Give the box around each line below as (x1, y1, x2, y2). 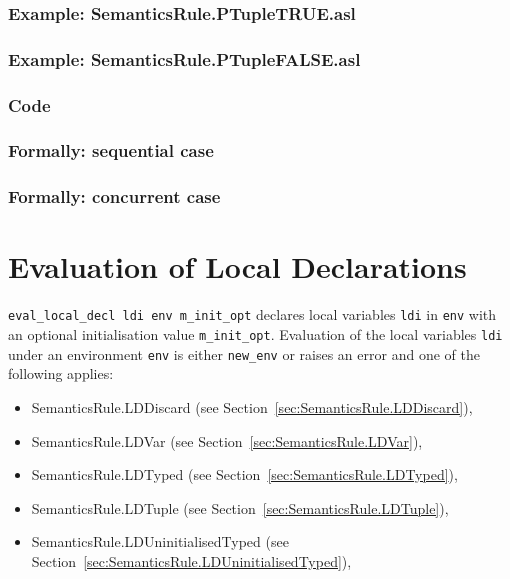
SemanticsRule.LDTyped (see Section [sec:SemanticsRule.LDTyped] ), (31, 464, 458, 485)
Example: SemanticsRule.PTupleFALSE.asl (8, 46, 361, 71)
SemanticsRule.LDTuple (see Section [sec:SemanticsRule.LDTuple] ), (31, 497, 449, 518)
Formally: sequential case (8, 138, 214, 163)
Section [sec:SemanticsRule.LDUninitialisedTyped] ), (31, 550, 352, 571)
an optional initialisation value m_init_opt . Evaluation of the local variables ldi (8, 324, 503, 344)
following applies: (8, 363, 114, 384)
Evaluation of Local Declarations (8, 246, 467, 287)
